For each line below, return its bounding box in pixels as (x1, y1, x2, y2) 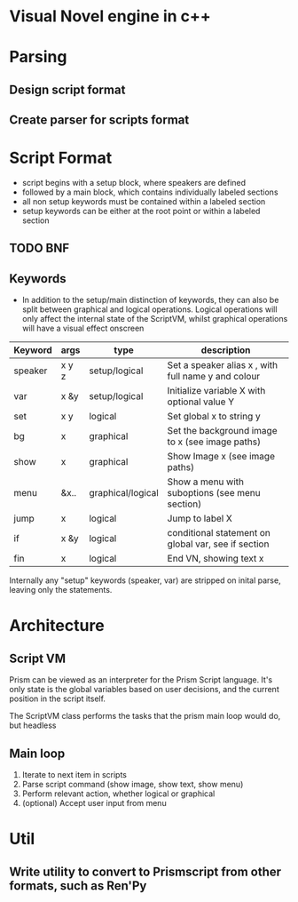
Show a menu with (167, 475, 245, 488)
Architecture (9, 616, 105, 636)
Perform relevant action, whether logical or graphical (21, 788, 216, 799)
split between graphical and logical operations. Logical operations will (21, 304, 278, 315)
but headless (9, 720, 57, 730)
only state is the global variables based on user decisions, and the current (9, 684, 279, 695)
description (200, 344, 251, 356)
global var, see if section (167, 538, 270, 550)
